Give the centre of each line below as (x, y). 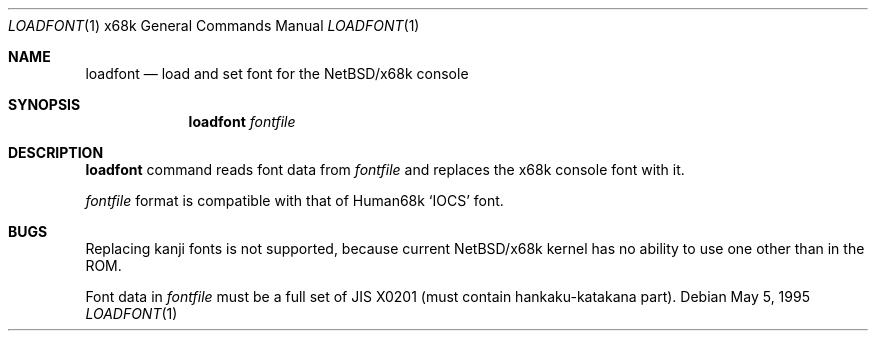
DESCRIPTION (56, 152)
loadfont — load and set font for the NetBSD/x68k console (277, 73)
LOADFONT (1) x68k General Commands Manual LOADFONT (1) (214, 25)
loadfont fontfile (242, 121)
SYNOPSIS (44, 104)
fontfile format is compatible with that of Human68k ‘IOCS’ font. (294, 200)
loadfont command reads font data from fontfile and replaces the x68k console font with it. (385, 169)
